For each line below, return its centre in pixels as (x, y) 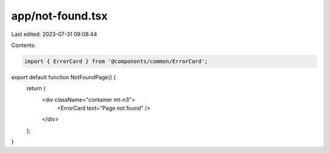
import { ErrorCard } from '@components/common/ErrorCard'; (116, 61)
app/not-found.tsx (60, 16)
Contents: (24, 45)
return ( (36, 88)
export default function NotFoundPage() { (64, 77)
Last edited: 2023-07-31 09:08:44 (54, 34)
